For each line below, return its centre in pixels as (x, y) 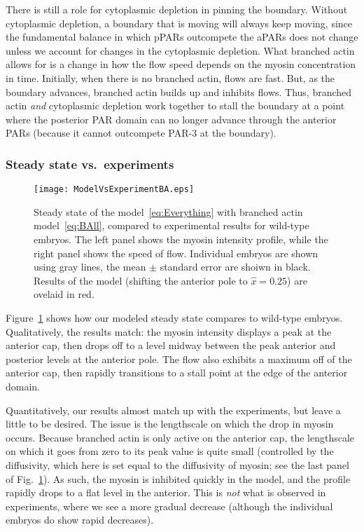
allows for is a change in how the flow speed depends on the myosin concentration (181, 64)
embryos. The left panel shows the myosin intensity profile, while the (181, 239)
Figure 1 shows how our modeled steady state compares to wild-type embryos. (174, 317)
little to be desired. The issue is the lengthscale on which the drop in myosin (170, 424)
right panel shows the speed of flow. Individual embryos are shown (176, 253)
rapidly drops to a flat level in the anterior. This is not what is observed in (166, 492)
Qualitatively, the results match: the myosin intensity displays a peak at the (169, 331)
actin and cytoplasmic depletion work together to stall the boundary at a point (175, 105)
